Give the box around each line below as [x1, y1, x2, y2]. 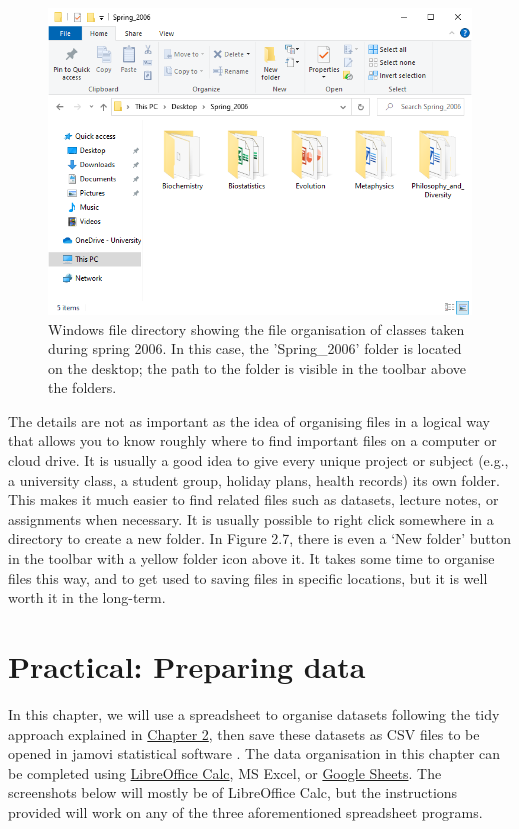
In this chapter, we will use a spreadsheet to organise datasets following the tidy [8, 703, 500, 724]
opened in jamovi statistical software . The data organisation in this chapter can [8, 743, 501, 764]
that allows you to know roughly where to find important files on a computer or [8, 430, 497, 451]
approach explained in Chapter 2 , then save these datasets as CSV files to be [8, 723, 480, 744]
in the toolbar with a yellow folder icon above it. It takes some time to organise [8, 548, 495, 569]
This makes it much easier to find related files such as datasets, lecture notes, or [8, 489, 499, 510]
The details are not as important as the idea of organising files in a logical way [8, 410, 490, 431]
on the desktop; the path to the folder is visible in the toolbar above [48, 357, 466, 378]
